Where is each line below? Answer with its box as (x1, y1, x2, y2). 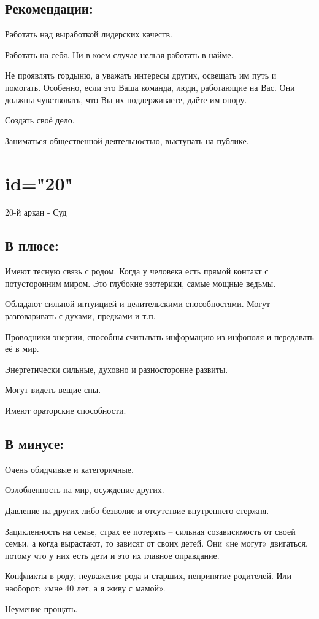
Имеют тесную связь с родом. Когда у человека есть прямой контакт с (5, 265, 269, 278)
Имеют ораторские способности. (5, 404, 126, 417)
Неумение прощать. (5, 602, 78, 615)
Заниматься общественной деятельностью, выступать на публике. (5, 134, 249, 147)
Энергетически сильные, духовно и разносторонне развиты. (5, 362, 228, 375)
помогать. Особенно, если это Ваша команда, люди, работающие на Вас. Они (5, 80, 295, 93)
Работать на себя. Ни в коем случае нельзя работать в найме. (5, 48, 234, 61)
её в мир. (5, 342, 39, 355)
